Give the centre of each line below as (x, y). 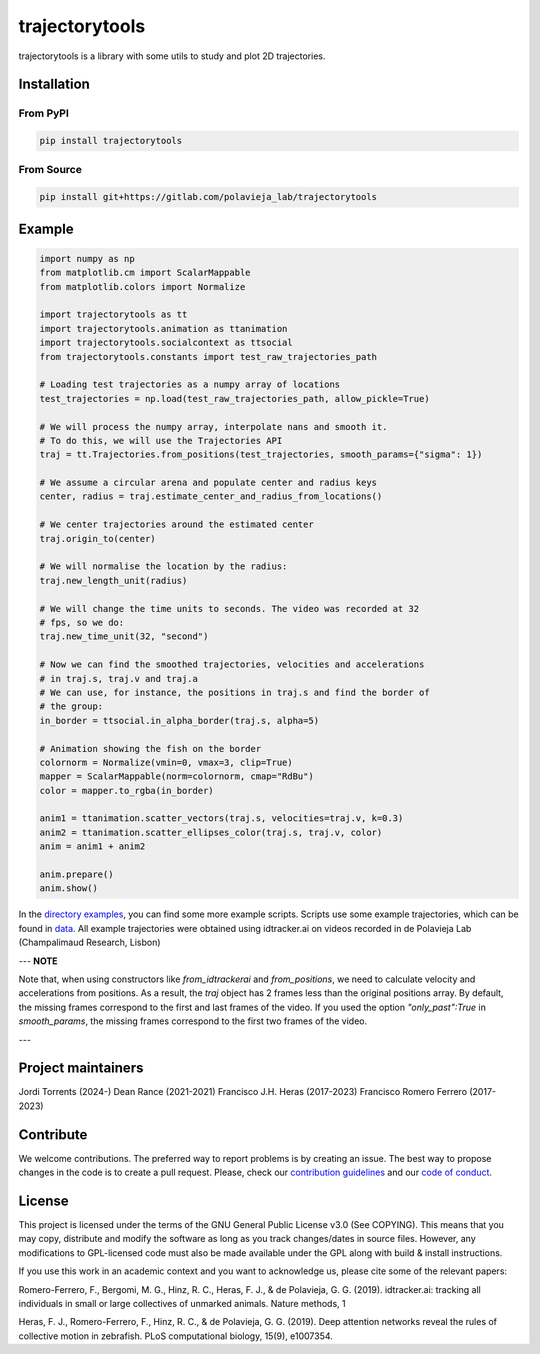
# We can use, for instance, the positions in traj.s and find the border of (234, 692)
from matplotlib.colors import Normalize (142, 286)
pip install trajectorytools (111, 141)
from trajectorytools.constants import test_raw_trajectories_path (208, 356)
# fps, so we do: (82, 622)
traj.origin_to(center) (98, 538)
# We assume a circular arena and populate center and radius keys (208, 483)
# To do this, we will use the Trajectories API (161, 440)
